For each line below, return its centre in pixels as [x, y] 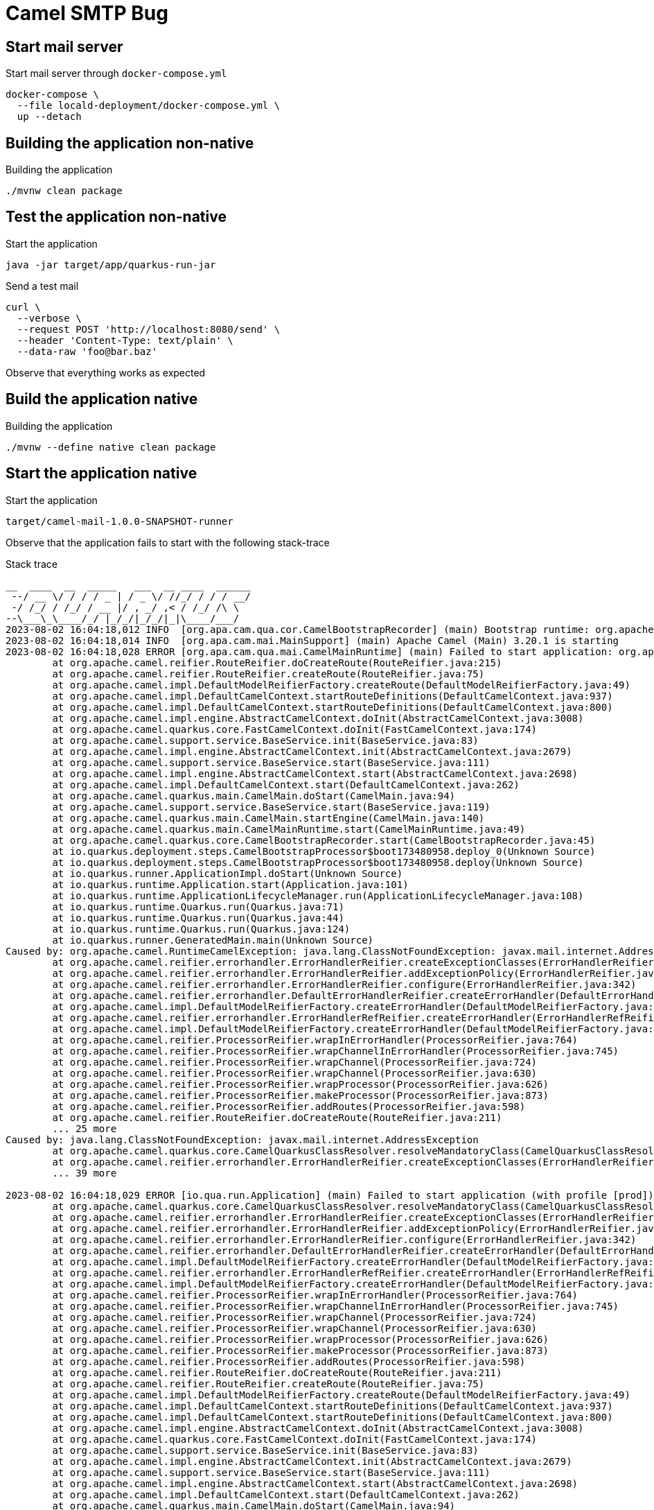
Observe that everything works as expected [106, 372]
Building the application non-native [130, 143]
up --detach [49, 117]
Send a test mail [42, 286]
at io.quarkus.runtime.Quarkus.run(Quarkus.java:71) [198, 906]
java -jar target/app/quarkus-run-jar [111, 264]
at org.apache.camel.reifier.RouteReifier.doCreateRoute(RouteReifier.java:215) [277, 662]
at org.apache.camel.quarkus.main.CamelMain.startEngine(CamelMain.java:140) [268, 818]
